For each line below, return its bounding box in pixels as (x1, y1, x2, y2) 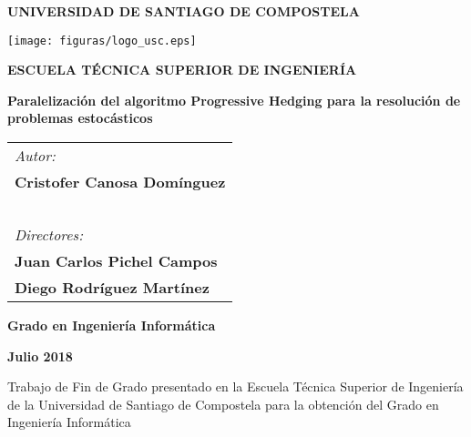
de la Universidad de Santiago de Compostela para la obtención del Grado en (7, 394, 439, 413)
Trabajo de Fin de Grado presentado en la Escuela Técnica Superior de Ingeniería (7, 377, 464, 396)
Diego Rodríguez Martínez (15, 277, 210, 299)
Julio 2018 (7, 346, 73, 365)
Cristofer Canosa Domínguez (15, 171, 226, 193)
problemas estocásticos (7, 108, 153, 127)
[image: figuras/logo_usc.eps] (7, 34, 197, 47)
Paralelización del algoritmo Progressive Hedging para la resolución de (7, 90, 461, 109)
